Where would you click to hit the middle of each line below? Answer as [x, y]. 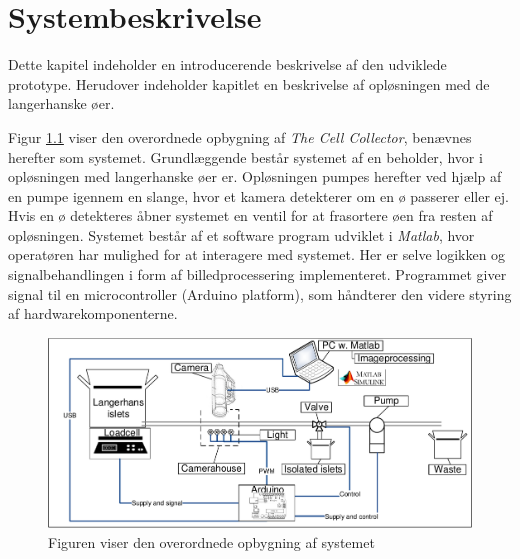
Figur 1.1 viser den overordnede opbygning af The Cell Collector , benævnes [240, 136]
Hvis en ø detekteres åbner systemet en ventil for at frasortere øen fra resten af [250, 215]
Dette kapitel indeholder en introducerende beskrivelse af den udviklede [227, 64]
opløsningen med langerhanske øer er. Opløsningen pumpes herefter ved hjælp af [255, 176]
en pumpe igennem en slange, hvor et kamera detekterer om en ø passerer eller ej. [258, 195]
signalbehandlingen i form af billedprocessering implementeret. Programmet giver [257, 274]
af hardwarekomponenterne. [93, 313]
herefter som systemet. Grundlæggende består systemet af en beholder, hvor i [245, 156]
